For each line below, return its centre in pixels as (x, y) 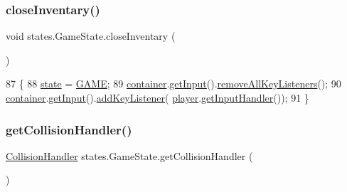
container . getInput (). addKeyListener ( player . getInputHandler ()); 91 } (158, 97)
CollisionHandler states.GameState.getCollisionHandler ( (129, 155)
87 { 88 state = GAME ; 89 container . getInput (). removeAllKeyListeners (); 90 (173, 84)
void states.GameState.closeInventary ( (91, 36)
